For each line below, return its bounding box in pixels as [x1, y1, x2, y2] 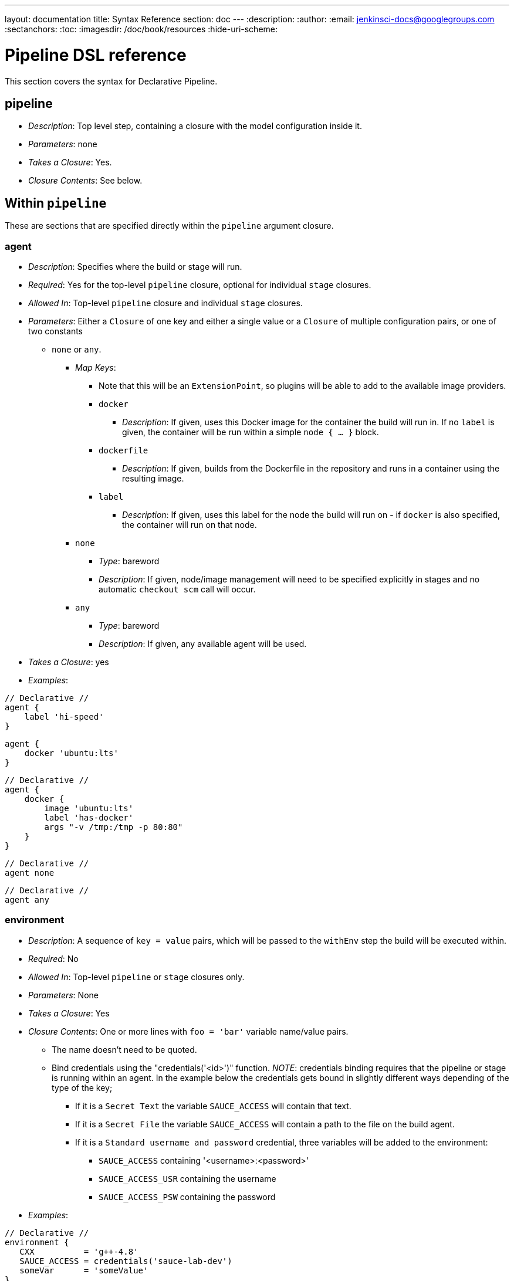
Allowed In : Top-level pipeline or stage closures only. [28, 971, 245, 982]
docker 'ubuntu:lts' [24, 748, 119, 758]
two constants [28, 326, 83, 336]
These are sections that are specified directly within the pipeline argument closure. [5, 221, 334, 231]
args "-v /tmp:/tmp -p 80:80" [44, 822, 183, 832]
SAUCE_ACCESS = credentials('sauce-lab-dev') [19, 1256, 232, 1266]
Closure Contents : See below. [28, 175, 143, 186]
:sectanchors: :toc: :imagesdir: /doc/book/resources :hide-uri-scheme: [5, 24, 278, 34]
